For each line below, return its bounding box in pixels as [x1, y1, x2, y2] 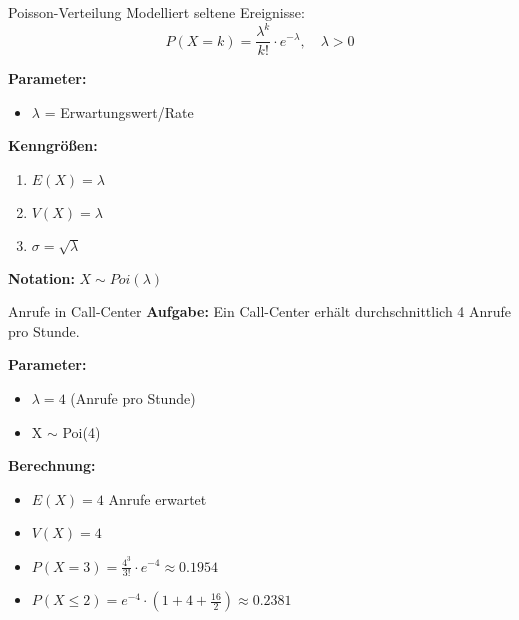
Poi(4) [62, 421, 101, 442]
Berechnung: [8, 455, 96, 476]
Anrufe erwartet [108, 488, 207, 509]
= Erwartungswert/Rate [44, 101, 194, 122]
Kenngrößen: [8, 135, 98, 156]
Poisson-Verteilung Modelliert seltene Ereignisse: [8, 2, 305, 22]
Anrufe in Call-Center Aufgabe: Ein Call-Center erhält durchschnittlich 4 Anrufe [8, 301, 512, 322]
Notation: [8, 267, 75, 288]
